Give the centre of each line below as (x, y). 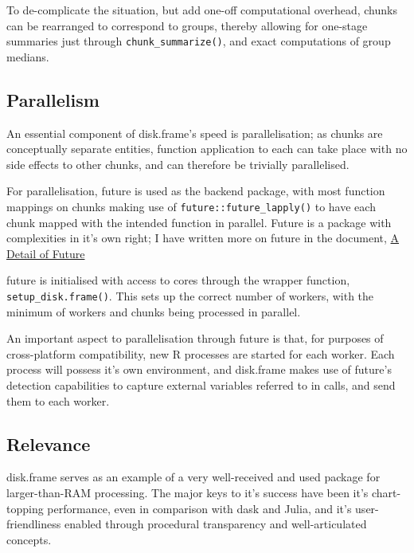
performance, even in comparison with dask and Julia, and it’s (199, 508)
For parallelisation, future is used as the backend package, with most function (196, 191)
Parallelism (53, 99)
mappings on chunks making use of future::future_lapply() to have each (191, 207)
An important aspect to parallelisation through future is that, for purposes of (195, 338)
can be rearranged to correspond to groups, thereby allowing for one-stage (187, 25)
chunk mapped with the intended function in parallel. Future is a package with (199, 222)
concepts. (29, 539)
